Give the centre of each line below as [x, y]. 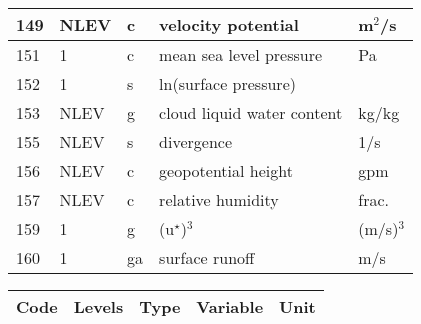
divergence [196, 141]
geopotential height [226, 170]
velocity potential [229, 24]
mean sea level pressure [241, 54]
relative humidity [219, 199]
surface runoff [207, 257]
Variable [230, 306]
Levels [98, 306]
